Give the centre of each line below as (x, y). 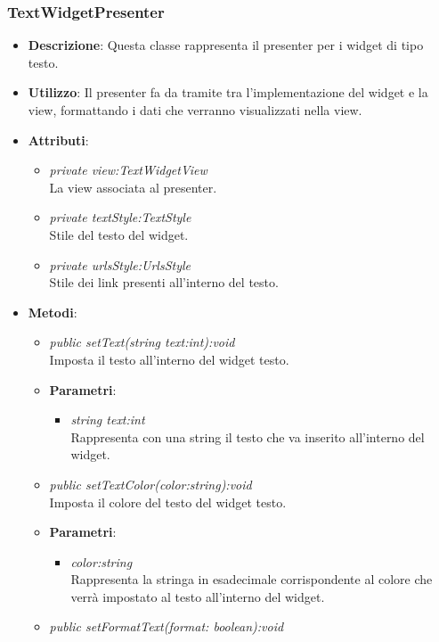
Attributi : (58, 140)
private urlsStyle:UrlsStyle (120, 264)
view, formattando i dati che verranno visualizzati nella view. (195, 110)
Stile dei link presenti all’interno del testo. (164, 282)
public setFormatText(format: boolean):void (167, 626)
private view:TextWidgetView (128, 170)
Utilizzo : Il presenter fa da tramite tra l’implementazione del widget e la (228, 92)
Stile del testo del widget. (119, 234)
